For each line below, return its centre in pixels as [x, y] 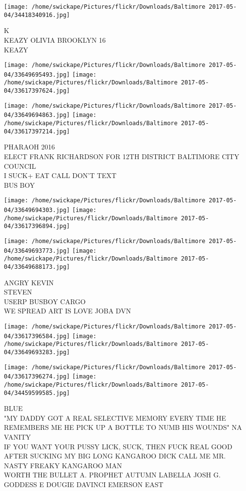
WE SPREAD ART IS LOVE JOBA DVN [67, 311]
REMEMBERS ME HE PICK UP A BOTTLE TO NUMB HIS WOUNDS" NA [123, 427]
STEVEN [18, 292]
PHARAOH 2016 [29, 147]
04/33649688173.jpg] [37, 267]
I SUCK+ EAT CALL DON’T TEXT [60, 175]
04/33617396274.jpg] [37, 377]
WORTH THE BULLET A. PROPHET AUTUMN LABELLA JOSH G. [112, 475]
